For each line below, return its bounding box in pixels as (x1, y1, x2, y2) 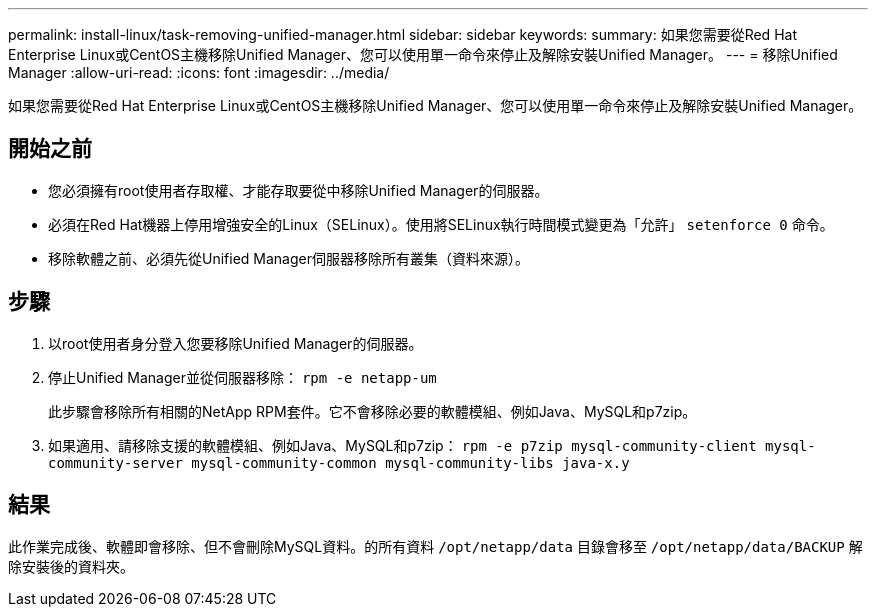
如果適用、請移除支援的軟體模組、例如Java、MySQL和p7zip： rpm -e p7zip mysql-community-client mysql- (48, 436, 816, 454)
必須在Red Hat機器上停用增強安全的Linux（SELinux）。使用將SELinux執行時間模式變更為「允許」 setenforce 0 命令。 (48, 215, 834, 233)
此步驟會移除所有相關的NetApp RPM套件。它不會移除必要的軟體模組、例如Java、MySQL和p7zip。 (48, 402, 697, 420)
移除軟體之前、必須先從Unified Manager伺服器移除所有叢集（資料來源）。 (48, 249, 529, 267)
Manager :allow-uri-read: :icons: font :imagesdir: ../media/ (8, 64, 390, 81)
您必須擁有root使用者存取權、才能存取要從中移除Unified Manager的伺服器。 (48, 181, 549, 199)
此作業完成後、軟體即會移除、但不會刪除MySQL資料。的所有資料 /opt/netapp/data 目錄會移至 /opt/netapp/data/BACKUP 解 (8, 537, 863, 555)
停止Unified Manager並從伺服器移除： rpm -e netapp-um (48, 368, 437, 386)
